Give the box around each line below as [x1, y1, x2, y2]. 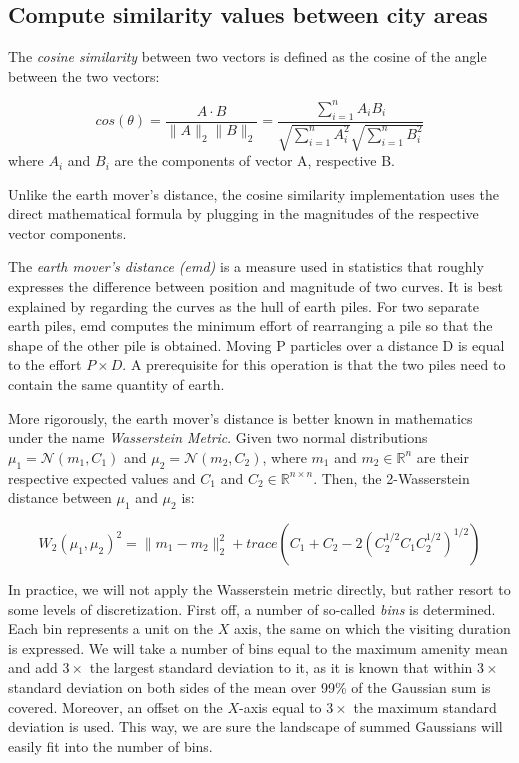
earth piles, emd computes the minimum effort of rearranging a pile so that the [8, 315, 493, 336]
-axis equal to [239, 696, 322, 717]
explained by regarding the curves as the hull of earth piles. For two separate [8, 295, 479, 316]
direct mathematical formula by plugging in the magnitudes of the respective [8, 203, 479, 224]
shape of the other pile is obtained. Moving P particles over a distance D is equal [8, 334, 505, 355]
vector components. [8, 222, 127, 243]
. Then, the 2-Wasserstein [313, 467, 470, 488]
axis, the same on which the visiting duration [233, 618, 511, 639]
